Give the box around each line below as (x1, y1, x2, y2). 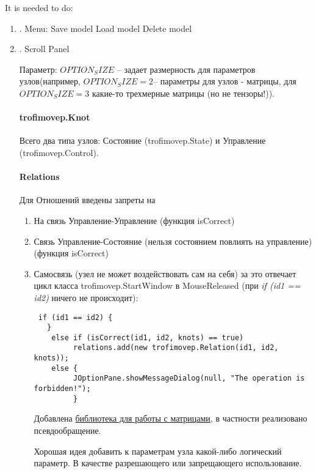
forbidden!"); (34, 384, 91, 393)
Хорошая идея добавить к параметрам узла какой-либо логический (34, 444, 282, 457)
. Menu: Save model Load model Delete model (19, 21, 192, 34)
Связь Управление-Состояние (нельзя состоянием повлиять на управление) (34, 234, 312, 247)
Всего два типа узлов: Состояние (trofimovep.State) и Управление (19, 134, 266, 147)
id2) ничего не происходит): (34, 291, 138, 304)
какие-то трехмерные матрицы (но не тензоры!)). (92, 86, 275, 99)
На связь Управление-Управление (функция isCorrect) (34, 214, 235, 226)
